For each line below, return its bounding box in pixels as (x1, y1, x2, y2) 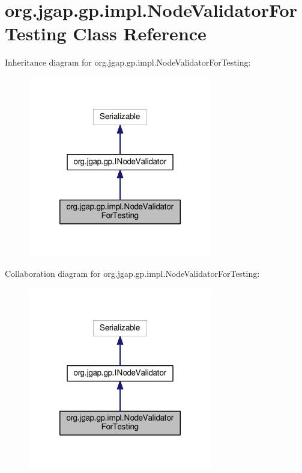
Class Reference (73, 21, 207, 46)
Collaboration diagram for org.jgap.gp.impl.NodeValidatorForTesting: (5, 267, 260, 280)
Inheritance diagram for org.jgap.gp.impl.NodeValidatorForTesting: (5, 56, 251, 69)
